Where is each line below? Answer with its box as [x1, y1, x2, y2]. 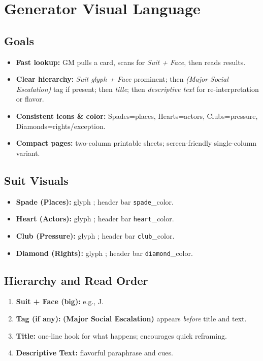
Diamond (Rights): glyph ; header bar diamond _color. [16, 247, 193, 258]
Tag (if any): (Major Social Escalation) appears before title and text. [16, 313, 247, 323]
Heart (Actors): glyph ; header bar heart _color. [16, 213, 174, 224]
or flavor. [16, 93, 44, 104]
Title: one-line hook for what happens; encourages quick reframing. [16, 330, 227, 341]
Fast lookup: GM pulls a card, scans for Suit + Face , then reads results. [16, 56, 246, 67]
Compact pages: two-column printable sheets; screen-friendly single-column [16, 138, 257, 148]
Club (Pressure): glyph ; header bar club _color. [16, 230, 175, 241]
